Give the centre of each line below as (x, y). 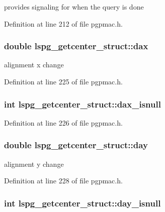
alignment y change (34, 164)
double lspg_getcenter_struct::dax (76, 46)
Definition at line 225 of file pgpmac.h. (63, 81)
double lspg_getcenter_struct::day (76, 145)
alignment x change (34, 65)
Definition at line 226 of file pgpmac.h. (63, 122)
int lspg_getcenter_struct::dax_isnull (82, 104)
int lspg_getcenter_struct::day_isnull (82, 203)
